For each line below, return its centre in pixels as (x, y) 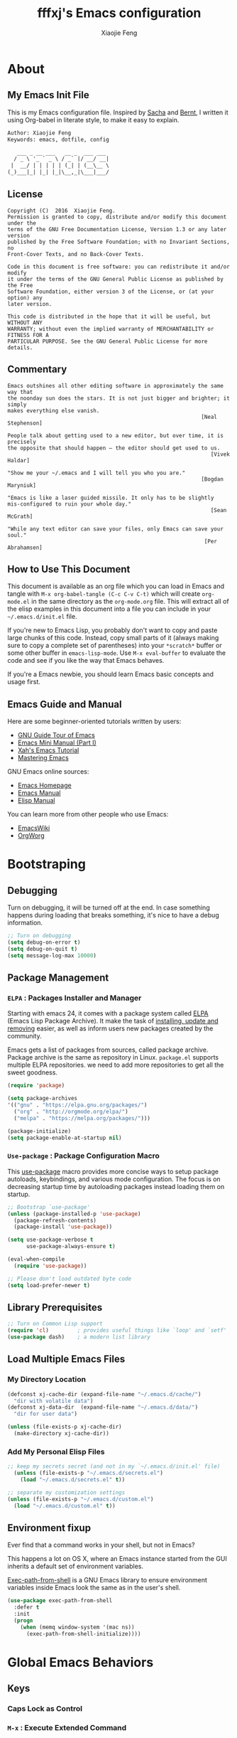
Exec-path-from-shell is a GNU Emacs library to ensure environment (108, 1580)
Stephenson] (25, 423)
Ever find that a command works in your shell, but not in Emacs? (101, 1545)
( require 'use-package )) (50, 1266)
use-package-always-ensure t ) (71, 1247)
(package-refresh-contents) (55, 1220)
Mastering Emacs (43, 758)
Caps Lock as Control (45, 1709)
